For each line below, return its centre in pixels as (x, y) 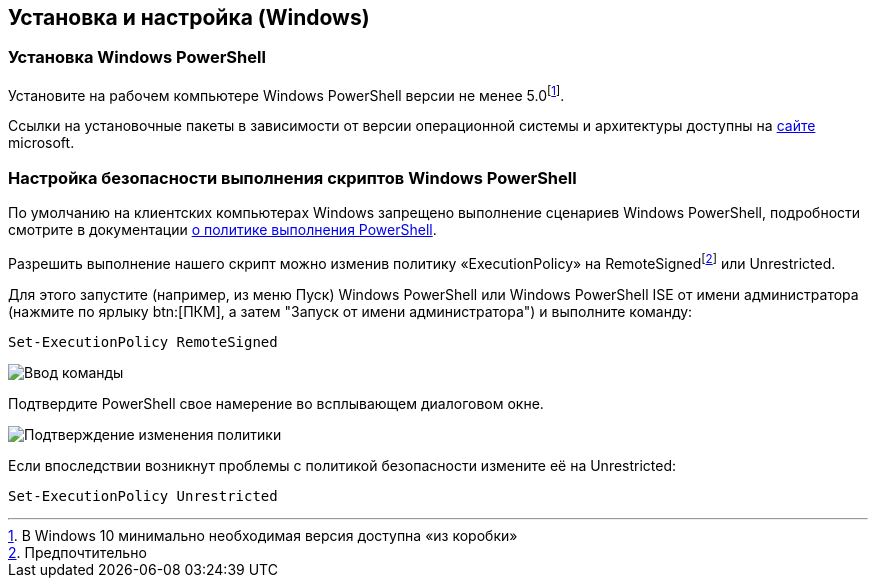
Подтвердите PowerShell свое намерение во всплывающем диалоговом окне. (276, 403)
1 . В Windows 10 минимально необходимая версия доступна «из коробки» (263, 535)
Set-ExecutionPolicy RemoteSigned (143, 341)
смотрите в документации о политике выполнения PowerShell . (222, 230)
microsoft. (41, 143)
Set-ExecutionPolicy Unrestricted (143, 495)
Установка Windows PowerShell (137, 57)
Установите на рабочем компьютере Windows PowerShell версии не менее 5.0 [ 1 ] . (286, 93)
